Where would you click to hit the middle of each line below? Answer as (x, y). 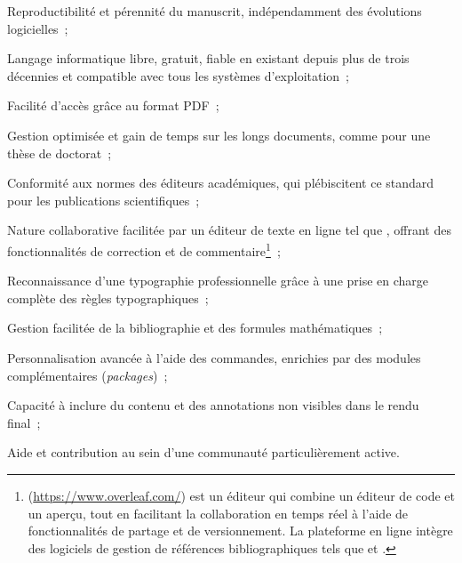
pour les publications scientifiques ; (104, 200)
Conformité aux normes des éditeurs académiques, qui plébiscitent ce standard (221, 183)
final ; (24, 422)
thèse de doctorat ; (60, 153)
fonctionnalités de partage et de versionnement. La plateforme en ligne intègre (240, 531)
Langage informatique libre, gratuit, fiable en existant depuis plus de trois (208, 58)
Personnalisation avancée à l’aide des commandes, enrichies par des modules (214, 357)
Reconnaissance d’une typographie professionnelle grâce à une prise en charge (218, 281)
